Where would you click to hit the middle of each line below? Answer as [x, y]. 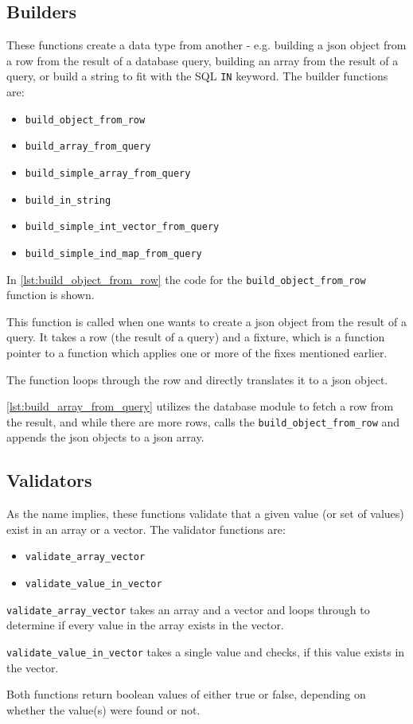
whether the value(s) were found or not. [103, 709]
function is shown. [51, 295]
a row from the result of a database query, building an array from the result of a [203, 60]
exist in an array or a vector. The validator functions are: [146, 529]
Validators [49, 480]
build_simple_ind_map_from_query [113, 253]
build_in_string [68, 200]
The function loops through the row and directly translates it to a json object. [197, 379]
